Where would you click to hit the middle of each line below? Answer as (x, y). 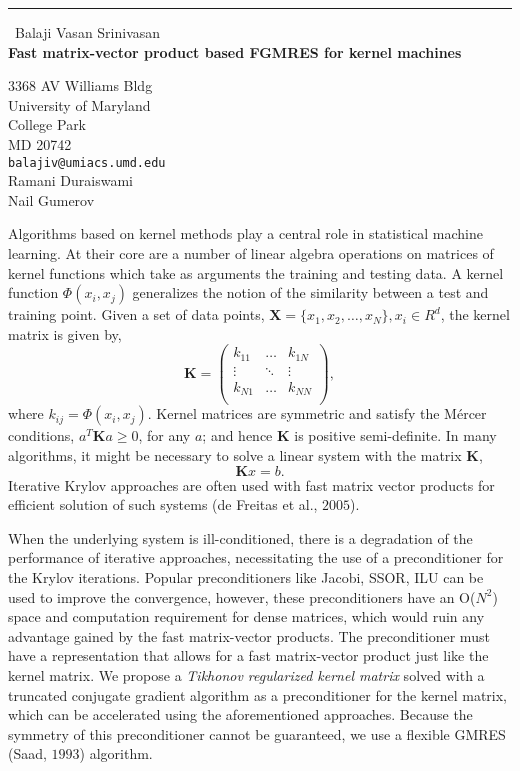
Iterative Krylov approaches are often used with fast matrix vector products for (251, 484)
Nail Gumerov (51, 199)
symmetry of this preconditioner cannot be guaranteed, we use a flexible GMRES (257, 733)
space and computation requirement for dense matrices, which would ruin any (246, 616)
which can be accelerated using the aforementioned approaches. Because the (240, 714)
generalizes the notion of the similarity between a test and (310, 292)
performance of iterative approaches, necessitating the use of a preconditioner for (256, 557)
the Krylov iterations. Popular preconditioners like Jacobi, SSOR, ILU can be (246, 577)
